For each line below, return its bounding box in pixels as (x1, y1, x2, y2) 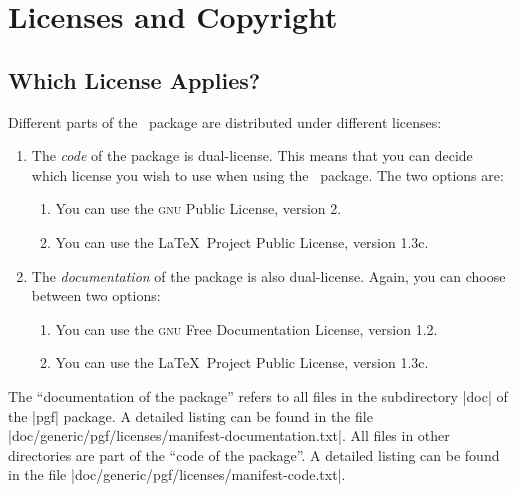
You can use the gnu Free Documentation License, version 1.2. (55, 318, 438, 339)
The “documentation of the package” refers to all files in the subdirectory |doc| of (8, 385, 508, 406)
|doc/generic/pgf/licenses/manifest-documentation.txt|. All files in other (8, 425, 450, 446)
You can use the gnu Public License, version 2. (55, 198, 342, 219)
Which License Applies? (8, 64, 261, 95)
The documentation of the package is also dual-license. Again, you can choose (31, 265, 506, 286)
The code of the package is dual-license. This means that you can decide (31, 145, 473, 166)
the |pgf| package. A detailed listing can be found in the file (8, 405, 373, 426)
